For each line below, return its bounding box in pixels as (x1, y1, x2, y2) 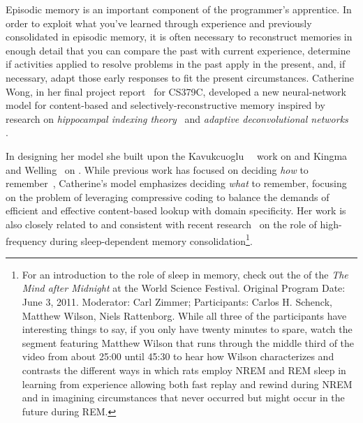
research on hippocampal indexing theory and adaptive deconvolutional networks (6, 111, 348, 126)
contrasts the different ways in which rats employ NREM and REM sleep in (22, 362, 346, 377)
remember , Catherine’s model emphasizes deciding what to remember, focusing (6, 176, 347, 191)
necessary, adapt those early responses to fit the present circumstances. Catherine (6, 70, 355, 84)
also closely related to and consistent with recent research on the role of (6, 216, 317, 231)
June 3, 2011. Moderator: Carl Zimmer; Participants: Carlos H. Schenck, (22, 294, 332, 309)
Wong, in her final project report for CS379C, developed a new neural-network (6, 84, 346, 98)
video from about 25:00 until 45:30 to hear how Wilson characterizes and (22, 349, 334, 364)
